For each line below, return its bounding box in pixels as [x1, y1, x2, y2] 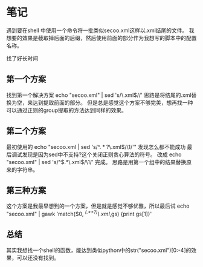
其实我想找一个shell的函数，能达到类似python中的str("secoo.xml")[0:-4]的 [6, 246, 192, 254]
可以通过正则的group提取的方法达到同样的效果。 [6, 107, 127, 114]
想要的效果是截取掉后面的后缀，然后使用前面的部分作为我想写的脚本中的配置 [6, 34, 197, 41]
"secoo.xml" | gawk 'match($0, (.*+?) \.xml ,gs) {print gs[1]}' [6, 209, 152, 218]
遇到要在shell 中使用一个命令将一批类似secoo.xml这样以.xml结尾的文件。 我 [6, 27, 195, 34]
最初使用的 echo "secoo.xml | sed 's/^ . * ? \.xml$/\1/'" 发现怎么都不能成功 [6, 143, 186, 150]
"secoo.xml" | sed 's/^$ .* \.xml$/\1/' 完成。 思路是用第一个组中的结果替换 [6, 158, 187, 165]
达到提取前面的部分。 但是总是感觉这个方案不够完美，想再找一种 [32, 99, 193, 106]
